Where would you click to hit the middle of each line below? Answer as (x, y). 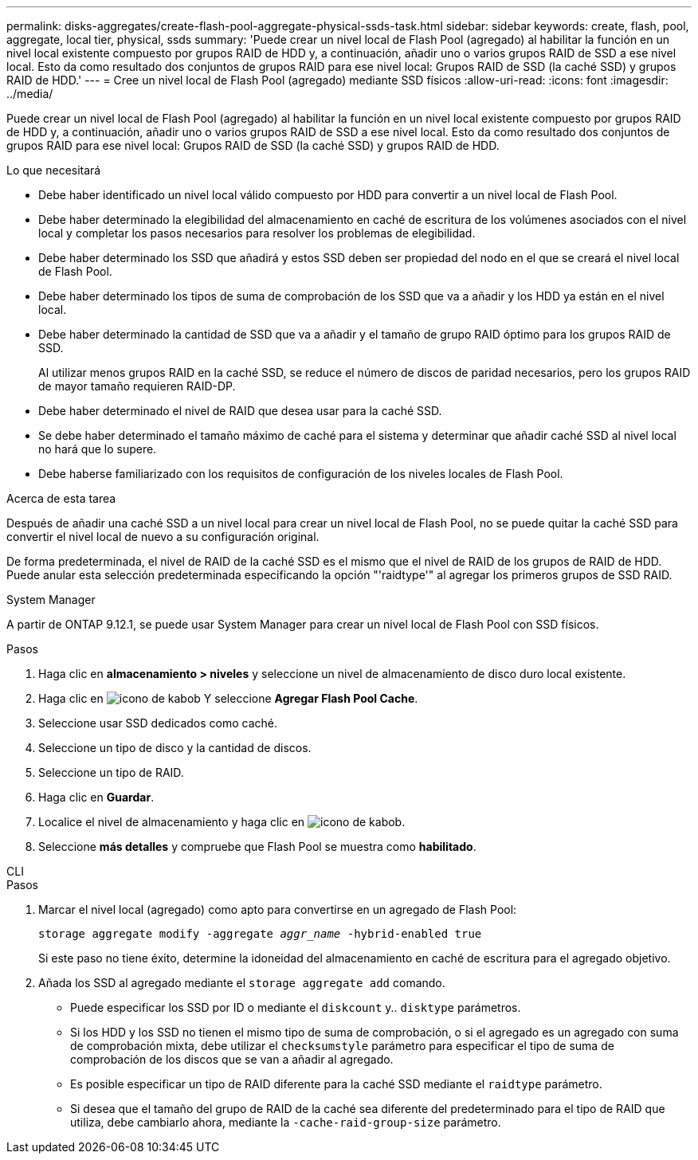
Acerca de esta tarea (61, 498)
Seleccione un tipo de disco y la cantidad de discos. (175, 748)
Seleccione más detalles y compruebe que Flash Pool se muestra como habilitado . (257, 846)
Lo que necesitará (54, 170)
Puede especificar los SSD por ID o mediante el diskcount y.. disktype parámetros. (296, 1007)
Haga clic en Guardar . (96, 797)
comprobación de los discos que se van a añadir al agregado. (232, 1059)
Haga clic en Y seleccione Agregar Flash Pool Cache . (228, 698)
